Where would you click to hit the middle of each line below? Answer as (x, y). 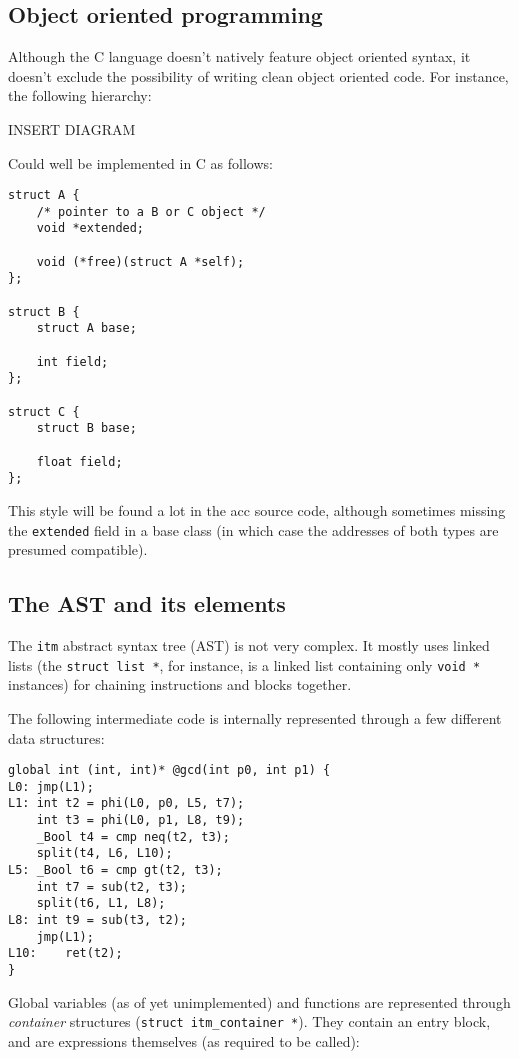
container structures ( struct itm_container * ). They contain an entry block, (249, 1021)
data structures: (56, 737)
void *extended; (90, 228)
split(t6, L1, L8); (101, 903)
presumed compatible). (78, 549)
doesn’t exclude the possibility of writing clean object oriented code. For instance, (258, 75)
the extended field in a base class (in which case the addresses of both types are (253, 529)
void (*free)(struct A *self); (140, 261)
